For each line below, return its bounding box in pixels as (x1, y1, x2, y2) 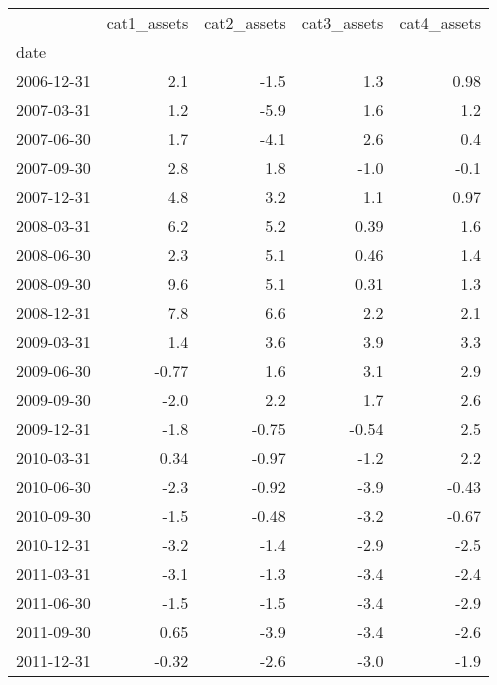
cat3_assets (301, 11, 384, 34)
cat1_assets (106, 11, 189, 34)
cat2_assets (204, 11, 286, 34)
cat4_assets (399, 11, 481, 34)
